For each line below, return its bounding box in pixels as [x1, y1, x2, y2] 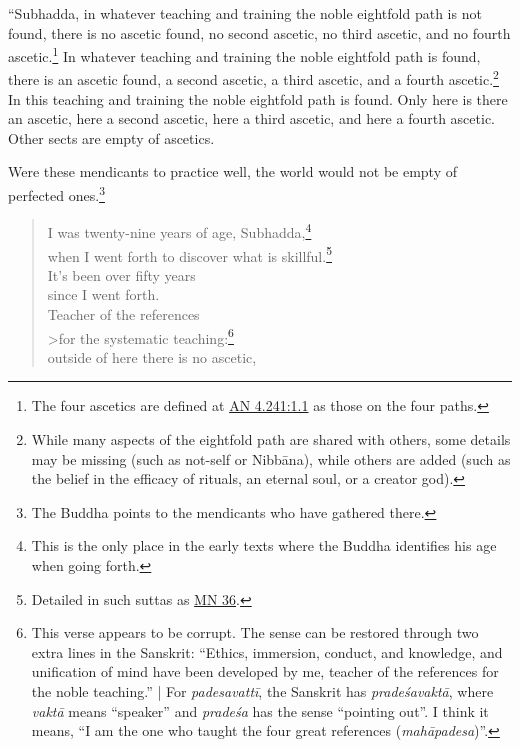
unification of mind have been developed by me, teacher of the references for [31, 661, 499, 682]
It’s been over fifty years [47, 264, 196, 285]
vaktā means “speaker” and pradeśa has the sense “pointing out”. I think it [31, 700, 489, 721]
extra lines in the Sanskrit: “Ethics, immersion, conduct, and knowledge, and [31, 641, 503, 662]
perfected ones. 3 [8, 182, 105, 205]
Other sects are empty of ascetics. [8, 127, 215, 148]
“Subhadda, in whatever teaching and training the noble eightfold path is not [8, 3, 482, 23]
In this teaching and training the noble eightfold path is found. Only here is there [8, 88, 508, 109]
